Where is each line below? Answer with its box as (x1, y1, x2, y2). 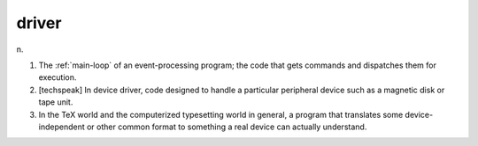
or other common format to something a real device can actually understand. (86, 121, 367, 132)
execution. (38, 72, 77, 83)
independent (38, 121, 85, 132)
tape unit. (38, 97, 73, 107)
